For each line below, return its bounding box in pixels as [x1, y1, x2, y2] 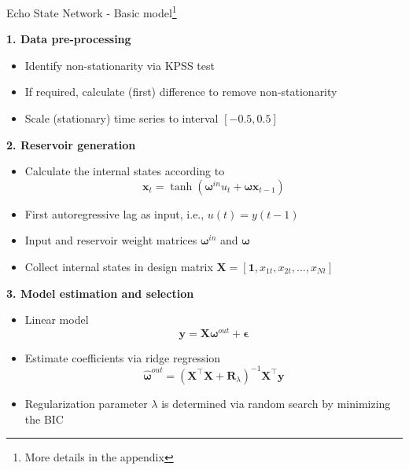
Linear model [24, 311, 89, 328]
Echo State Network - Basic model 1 [6, 2, 177, 20]
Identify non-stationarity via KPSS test [24, 57, 215, 73]
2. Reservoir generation [6, 136, 136, 152]
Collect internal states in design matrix [24, 259, 213, 274]
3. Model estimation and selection [6, 285, 194, 301]
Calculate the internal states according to [24, 163, 225, 179]
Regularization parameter [24, 395, 148, 411]
